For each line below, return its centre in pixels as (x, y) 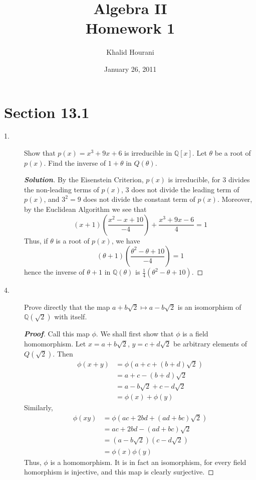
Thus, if (36, 240)
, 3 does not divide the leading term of (180, 189)
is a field (195, 334)
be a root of (233, 153)
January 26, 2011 (130, 69)
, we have (126, 240)
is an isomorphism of (209, 307)
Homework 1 (130, 28)
